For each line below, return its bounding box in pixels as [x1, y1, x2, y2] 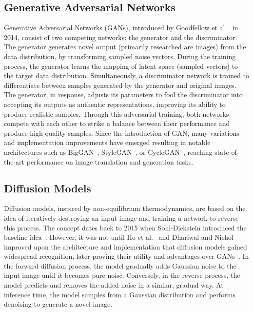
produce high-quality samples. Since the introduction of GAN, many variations [4, 127, 239, 138]
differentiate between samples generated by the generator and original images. [4, 80, 236, 90]
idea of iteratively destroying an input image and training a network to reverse [4, 212, 239, 223]
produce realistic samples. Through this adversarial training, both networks [4, 108, 229, 119]
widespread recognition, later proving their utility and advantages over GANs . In [4, 251, 249, 261]
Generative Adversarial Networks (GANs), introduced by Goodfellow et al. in [4, 22, 238, 33]
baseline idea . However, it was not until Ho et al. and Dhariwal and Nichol [4, 232, 234, 242]
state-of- [214, 146, 239, 157]
